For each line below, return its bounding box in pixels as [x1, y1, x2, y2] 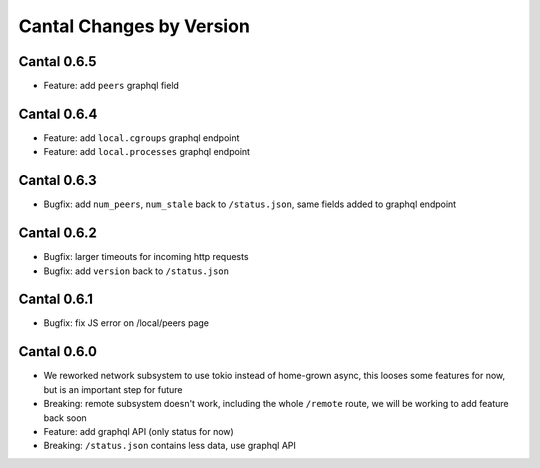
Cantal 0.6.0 [18, 343, 97, 360]
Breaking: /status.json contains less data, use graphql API [43, 440, 297, 452]
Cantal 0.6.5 [18, 53, 97, 70]
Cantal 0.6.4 [18, 105, 98, 122]
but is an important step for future [43, 383, 183, 395]
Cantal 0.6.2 [18, 225, 97, 242]
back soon [43, 411, 87, 424]
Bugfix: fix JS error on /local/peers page [43, 317, 210, 329]
